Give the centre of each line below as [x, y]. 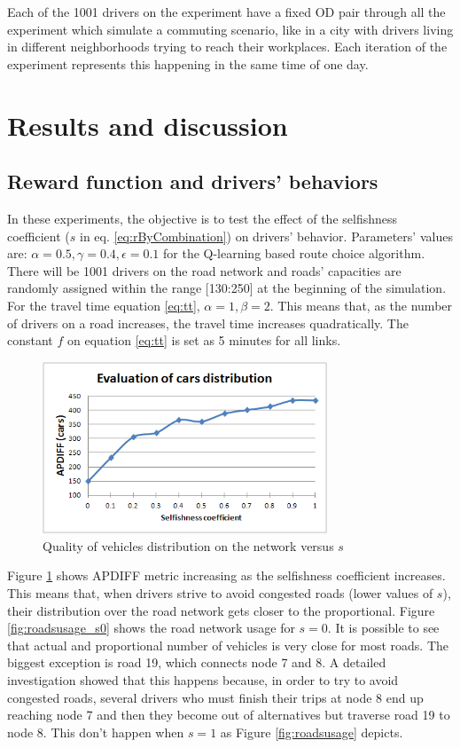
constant [30, 340]
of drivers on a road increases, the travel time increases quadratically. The [208, 323]
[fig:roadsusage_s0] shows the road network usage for [151, 628]
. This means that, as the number [361, 305]
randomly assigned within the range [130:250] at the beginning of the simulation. [227, 288]
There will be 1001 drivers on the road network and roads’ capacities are [204, 270]
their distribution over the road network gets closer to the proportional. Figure [221, 610]
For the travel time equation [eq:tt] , [104, 305]
